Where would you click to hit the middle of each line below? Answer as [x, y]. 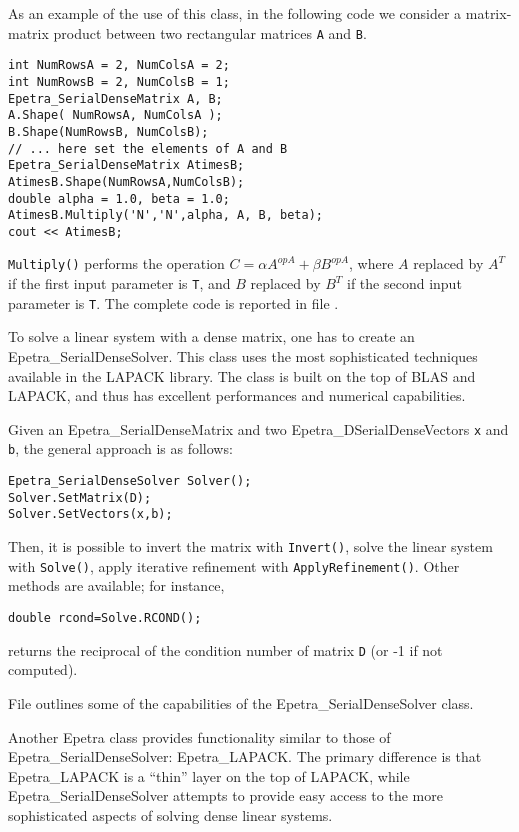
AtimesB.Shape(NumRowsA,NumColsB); [126, 181]
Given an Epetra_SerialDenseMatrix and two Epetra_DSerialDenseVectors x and [258, 428]
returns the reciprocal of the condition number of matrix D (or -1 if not [225, 649]
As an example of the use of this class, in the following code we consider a [235, 13]
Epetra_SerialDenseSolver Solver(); [130, 481]
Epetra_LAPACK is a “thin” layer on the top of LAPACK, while [209, 775]
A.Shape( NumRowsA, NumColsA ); [115, 115]
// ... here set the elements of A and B [148, 148]
